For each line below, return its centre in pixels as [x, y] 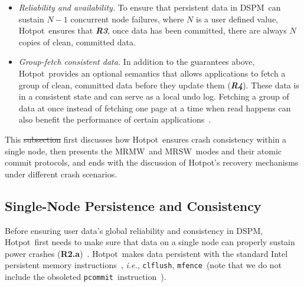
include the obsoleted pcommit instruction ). [86, 276]
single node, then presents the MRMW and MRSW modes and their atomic [143, 151]
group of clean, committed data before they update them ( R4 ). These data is [159, 85]
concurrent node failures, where [127, 19]
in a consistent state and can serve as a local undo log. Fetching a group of [154, 96]
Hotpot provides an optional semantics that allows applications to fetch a [152, 73]
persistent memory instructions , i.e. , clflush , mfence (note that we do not [143, 265]
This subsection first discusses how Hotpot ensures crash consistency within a [146, 139]
